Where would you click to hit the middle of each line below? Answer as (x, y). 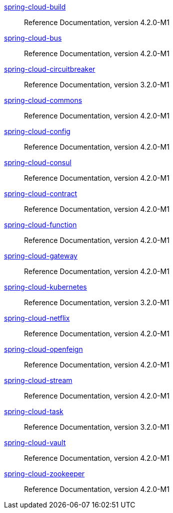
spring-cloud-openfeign (43, 349)
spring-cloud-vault (35, 442)
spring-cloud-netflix (37, 318)
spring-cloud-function (40, 225)
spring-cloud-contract (41, 194)
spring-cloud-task (34, 411)
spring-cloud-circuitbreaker (50, 69)
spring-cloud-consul (38, 162)
